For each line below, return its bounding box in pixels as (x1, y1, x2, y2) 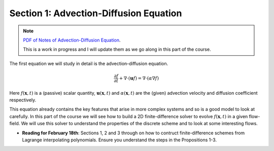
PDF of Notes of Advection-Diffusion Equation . (23, 37, 121, 43)
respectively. (9, 97, 37, 103)
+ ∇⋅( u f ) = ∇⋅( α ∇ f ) (119, 75, 159, 81)
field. (9, 121, 20, 127)
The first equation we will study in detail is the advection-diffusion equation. (9, 60, 168, 66)
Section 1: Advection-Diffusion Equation (9, 8, 182, 19)
